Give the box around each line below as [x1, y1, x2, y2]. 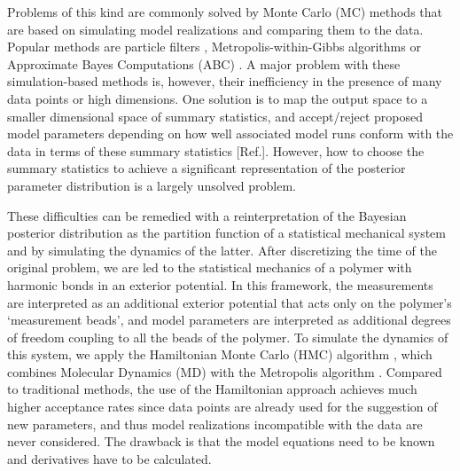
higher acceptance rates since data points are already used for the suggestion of [7, 397, 438, 416]
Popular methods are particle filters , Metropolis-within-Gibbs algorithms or [7, 37, 421, 56]
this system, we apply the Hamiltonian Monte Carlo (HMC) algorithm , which [7, 345, 433, 364]
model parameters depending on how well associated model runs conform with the [7, 124, 454, 143]
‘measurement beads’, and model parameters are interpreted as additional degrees [7, 310, 451, 329]
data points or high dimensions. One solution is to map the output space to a [7, 89, 428, 107]
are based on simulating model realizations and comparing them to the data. [7, 20, 424, 38]
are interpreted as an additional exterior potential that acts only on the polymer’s [7, 293, 452, 311]
